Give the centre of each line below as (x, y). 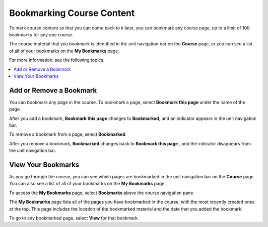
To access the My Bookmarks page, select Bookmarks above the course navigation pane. (102, 193)
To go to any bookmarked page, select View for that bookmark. (74, 218)
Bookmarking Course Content (72, 13)
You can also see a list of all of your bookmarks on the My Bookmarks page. (88, 184)
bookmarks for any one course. (41, 34)
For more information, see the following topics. (57, 60)
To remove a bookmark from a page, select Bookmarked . (68, 134)
